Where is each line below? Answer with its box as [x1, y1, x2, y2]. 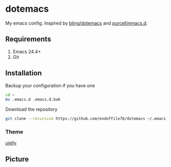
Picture [5, 155, 29, 163]
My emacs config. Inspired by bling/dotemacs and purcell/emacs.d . [5, 20, 148, 26]
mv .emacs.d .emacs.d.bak [5, 97, 60, 102]
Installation [5, 69, 42, 77]
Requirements [5, 35, 51, 44]
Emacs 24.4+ [12, 48, 41, 54]
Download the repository [5, 106, 58, 113]
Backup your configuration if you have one [5, 82, 95, 89]
